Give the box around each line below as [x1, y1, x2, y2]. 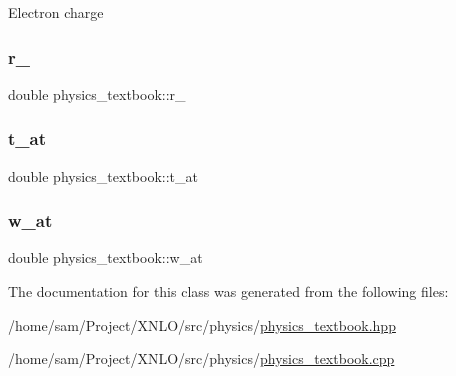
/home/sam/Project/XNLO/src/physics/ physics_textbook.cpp [8, 348, 395, 369]
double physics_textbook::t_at [8, 165, 198, 186]
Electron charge [8, 2, 104, 22]
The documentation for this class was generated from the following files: [8, 281, 449, 302]
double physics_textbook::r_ [8, 83, 186, 104]
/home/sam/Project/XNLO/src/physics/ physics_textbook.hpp [8, 314, 396, 335]
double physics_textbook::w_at [8, 247, 203, 268]
